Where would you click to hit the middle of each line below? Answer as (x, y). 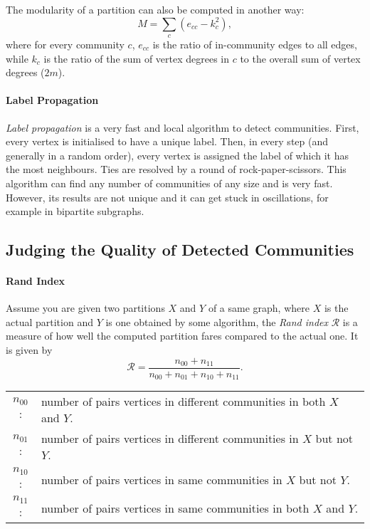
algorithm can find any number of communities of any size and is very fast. (169, 183)
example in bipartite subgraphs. (75, 211)
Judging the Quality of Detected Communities (180, 250)
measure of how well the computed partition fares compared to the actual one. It (182, 336)
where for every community (65, 44)
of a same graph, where (259, 308)
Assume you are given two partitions (85, 308)
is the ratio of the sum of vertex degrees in (137, 58)
